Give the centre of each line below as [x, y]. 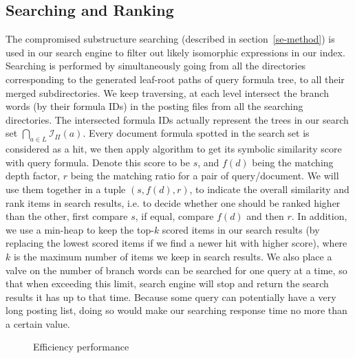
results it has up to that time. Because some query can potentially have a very [171, 297]
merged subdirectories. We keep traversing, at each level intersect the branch [167, 92]
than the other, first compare [67, 216]
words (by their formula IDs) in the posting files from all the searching [154, 106]
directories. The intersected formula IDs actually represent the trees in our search [177, 119]
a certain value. [38, 323]
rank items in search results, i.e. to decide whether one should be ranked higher [173, 202]
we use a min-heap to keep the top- [80, 229]
